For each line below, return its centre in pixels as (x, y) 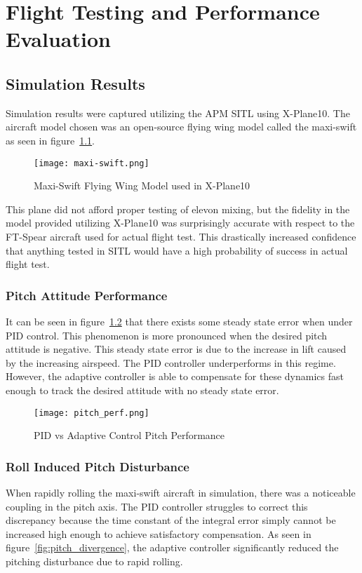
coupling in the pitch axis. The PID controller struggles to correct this (157, 506)
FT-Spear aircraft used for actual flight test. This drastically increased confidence (181, 236)
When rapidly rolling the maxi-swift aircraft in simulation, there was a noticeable (181, 493)
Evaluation (58, 39)
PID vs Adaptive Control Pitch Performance (129, 435)
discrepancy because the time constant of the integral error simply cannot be (171, 520)
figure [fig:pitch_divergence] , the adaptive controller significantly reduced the (172, 547)
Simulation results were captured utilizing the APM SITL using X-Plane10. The (178, 113)
